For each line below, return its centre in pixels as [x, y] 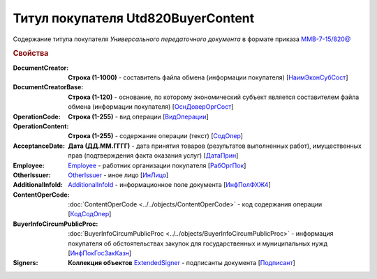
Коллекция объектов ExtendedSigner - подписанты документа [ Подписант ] [182, 263]
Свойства [31, 54]
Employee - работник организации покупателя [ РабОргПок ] [157, 165]
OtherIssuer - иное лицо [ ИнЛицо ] [118, 175]
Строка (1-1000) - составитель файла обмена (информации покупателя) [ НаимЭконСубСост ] [208, 77]
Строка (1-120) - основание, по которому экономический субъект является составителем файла [214, 97]
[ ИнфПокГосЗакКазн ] [100, 253]
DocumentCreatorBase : [48, 87]
